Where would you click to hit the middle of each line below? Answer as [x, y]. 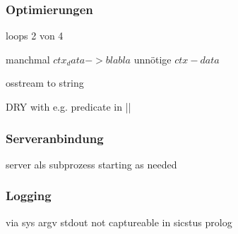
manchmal [28, 59]
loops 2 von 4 [35, 36]
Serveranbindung [55, 138]
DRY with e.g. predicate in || [69, 106]
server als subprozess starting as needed [91, 164]
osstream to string [45, 83]
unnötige [153, 59]
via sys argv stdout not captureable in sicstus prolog [119, 222]
